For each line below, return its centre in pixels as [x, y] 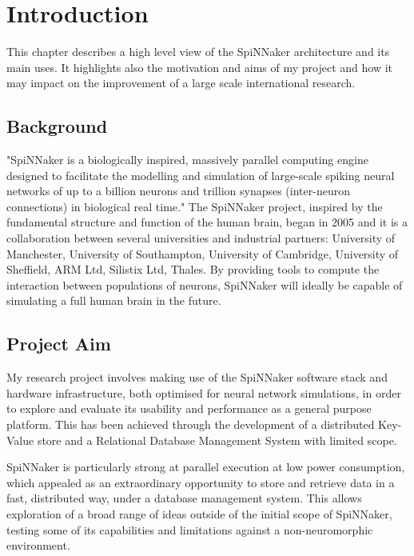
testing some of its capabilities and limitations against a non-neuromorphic [190, 529]
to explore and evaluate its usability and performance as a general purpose [189, 408]
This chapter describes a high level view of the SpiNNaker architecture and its [198, 52]
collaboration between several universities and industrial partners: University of [201, 238]
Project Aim [59, 344]
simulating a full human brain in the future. [114, 300]
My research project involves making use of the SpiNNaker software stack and [197, 377]
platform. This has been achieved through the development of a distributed [191, 424]
